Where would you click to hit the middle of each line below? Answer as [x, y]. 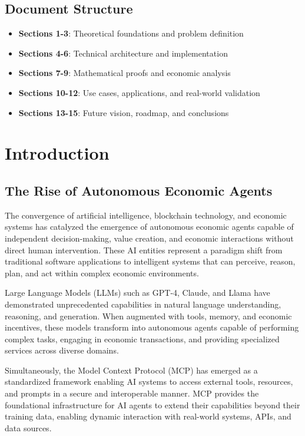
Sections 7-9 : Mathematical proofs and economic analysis [125, 73]
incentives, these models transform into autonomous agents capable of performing [152, 327]
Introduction [57, 153]
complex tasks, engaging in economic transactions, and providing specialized [142, 338]
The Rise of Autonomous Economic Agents [139, 190]
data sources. [28, 427]
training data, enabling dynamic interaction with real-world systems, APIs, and [148, 416]
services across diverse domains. [62, 350]
